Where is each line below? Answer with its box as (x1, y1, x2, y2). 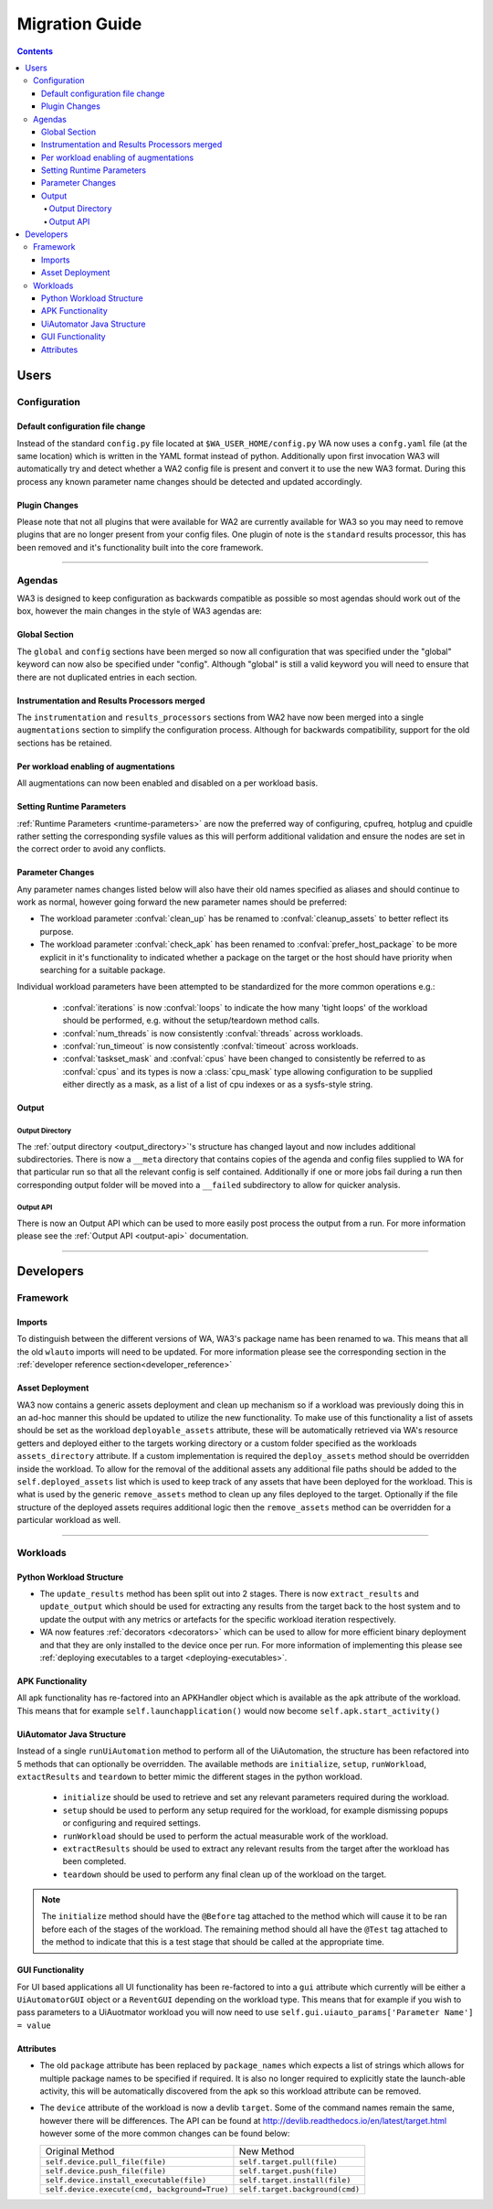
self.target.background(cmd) (238, 2184, 361, 2194)
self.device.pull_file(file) (45, 2157, 167, 2167)
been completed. (62, 1856, 127, 1867)
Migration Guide (16, 14, 142, 34)
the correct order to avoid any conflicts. (16, 843, 166, 854)
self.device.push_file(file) (45, 2166, 167, 2176)
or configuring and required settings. (62, 1818, 201, 1828)
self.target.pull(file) (238, 2157, 338, 2167)
